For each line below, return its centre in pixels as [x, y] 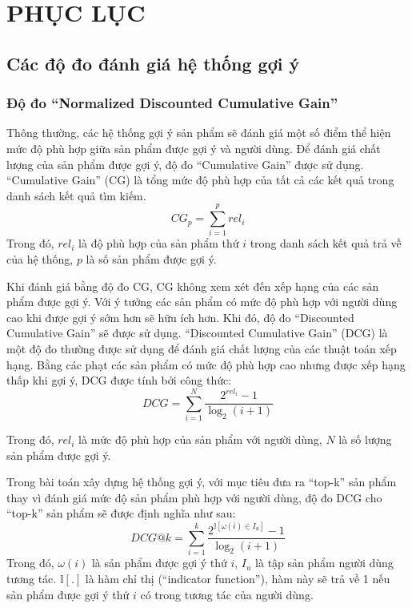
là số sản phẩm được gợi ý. [151, 259]
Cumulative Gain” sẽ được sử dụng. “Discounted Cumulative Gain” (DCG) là [197, 333]
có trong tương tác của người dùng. [227, 594]
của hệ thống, [40, 259]
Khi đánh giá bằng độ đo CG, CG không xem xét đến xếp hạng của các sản [193, 286]
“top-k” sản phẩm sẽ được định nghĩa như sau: [121, 513]
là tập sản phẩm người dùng [324, 563]
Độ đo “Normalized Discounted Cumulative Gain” [172, 103]
